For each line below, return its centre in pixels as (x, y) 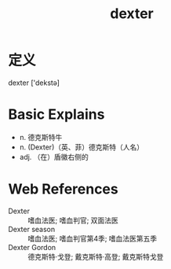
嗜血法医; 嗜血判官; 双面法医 (73, 220)
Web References (64, 189)
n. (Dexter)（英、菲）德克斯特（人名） (81, 147)
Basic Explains (56, 114)
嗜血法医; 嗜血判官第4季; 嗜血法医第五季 (93, 238)
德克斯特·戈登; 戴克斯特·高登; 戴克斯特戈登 (96, 256)
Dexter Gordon (32, 247)
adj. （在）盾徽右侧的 (54, 157)
